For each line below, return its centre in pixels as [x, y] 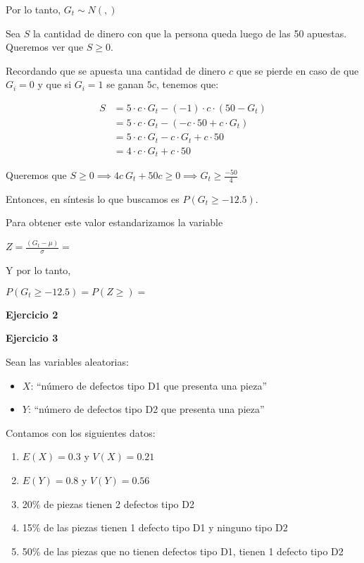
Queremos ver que [45, 47]
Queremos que [36, 175]
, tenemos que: [187, 84]
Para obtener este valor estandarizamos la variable [114, 222]
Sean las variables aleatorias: [67, 361]
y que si [55, 84]
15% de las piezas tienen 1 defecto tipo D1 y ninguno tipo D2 [155, 527]
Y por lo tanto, [38, 270]
